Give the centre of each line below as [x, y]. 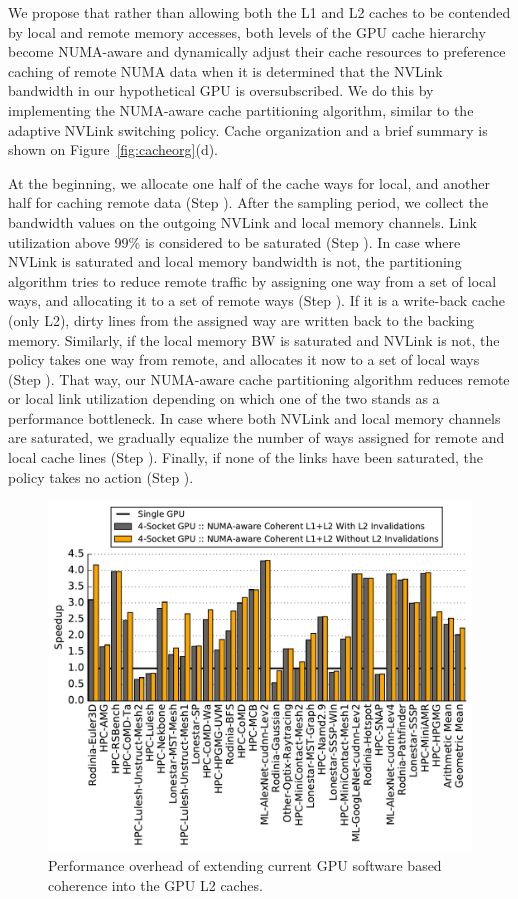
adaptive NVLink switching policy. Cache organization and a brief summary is [248, 129]
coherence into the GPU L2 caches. [155, 884]
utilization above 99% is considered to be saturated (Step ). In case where [234, 241]
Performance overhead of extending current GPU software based [245, 865]
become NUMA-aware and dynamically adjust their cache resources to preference [257, 51]
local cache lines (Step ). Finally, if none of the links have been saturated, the [245, 457]
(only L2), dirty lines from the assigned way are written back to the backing [241, 319]
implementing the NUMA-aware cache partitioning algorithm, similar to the [241, 109]
